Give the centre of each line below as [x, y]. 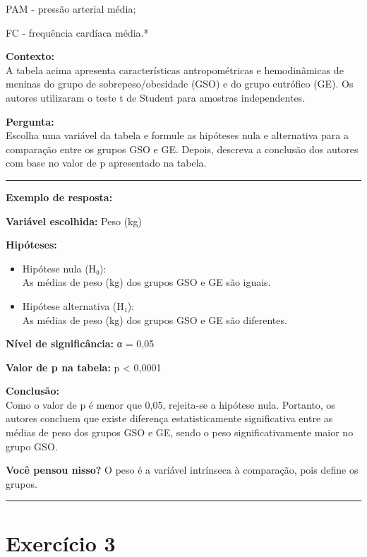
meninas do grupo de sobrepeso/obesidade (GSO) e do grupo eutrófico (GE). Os [180, 84]
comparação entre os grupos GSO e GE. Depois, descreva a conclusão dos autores [182, 149]
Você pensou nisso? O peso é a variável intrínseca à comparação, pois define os [182, 470]
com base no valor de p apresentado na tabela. [106, 163]
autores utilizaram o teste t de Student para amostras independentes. [156, 97]
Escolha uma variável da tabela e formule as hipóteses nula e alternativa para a [177, 135]
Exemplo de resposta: [59, 197]
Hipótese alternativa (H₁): [78, 305]
